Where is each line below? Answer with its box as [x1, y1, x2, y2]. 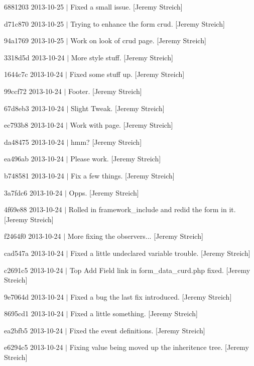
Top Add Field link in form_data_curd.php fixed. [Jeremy [69, 264, 250, 275]
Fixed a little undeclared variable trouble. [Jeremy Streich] [70, 247, 250, 258]
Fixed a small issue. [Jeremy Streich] [70, 2, 183, 12]
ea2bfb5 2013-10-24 [4, 325, 63, 335]
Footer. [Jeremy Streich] [68, 85, 142, 96]
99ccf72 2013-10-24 [4, 85, 62, 96]
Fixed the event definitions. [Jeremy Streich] [69, 325, 205, 335]
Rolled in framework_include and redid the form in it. [68, 204, 236, 215]
